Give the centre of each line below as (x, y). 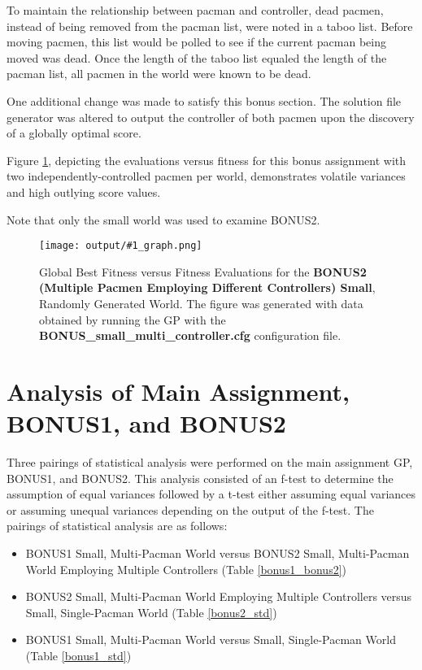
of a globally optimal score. (74, 133)
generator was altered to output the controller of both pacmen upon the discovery (211, 117)
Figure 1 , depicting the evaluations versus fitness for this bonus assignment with (207, 160)
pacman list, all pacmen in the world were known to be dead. (159, 74)
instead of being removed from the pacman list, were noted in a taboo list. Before (210, 26)
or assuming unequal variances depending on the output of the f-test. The (190, 509)
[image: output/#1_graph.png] (121, 246)
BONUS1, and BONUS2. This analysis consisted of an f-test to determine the (200, 478)
